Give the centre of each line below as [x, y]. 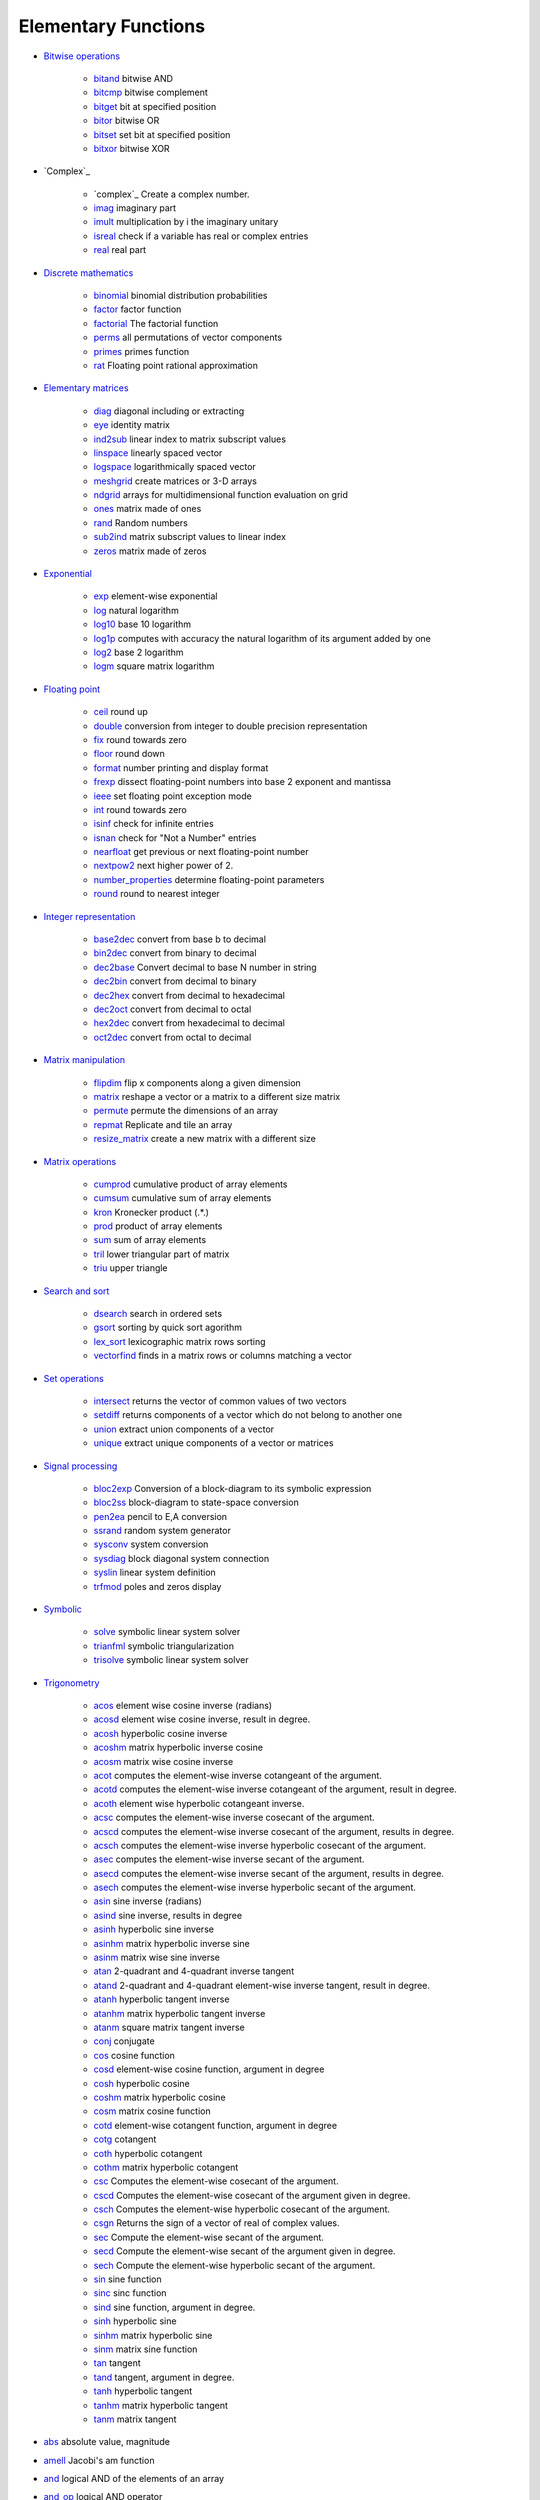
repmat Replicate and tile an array [163, 1124]
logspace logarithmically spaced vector [175, 467]
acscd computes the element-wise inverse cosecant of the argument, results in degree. [274, 1831]
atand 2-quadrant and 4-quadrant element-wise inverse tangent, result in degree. [261, 1985]
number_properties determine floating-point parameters [209, 879]
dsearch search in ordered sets [158, 1314]
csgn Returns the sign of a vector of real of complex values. [216, 2223]
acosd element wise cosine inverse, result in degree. [202, 1719]
